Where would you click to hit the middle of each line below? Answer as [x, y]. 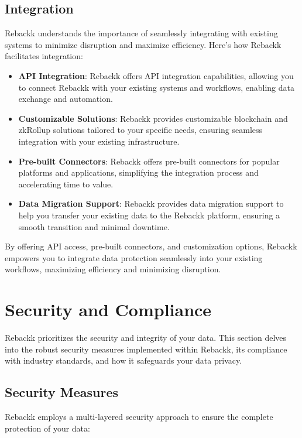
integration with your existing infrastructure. [99, 141]
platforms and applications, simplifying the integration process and [138, 172]
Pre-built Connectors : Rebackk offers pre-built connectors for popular [149, 161]
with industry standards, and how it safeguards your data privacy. [123, 360]
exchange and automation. [66, 99]
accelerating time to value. [66, 184]
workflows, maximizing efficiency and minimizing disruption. [113, 269]
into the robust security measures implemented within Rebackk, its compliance [146, 349]
